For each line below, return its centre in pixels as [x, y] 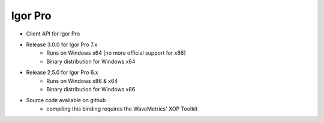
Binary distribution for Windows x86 [91, 89]
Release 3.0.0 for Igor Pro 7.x [62, 44]
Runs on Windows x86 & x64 [82, 81]
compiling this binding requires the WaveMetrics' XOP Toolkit [122, 109]
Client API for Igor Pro [53, 34]
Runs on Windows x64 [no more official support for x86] [116, 53]
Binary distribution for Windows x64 [91, 61]
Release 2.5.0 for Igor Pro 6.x [62, 73]
